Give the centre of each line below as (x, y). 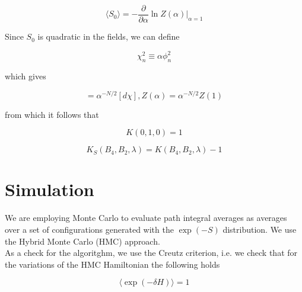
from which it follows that (52, 114)
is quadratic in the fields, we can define (109, 36)
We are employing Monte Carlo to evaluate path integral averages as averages (146, 218)
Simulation (50, 189)
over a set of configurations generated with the (89, 229)
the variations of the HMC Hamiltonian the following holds (112, 264)
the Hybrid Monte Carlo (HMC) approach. (82, 241)
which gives (26, 76)
